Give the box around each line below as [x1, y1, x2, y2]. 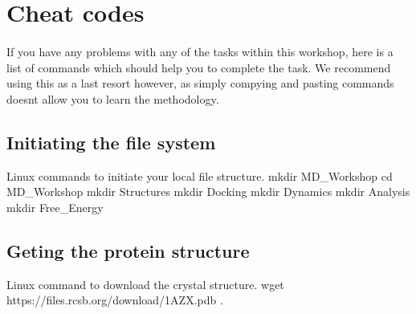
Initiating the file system [6, 129, 216, 154]
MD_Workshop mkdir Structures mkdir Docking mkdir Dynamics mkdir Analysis [6, 183, 410, 200]
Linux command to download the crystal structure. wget [6, 275, 284, 292]
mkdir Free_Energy [6, 198, 104, 215]
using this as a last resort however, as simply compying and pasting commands [6, 75, 394, 92]
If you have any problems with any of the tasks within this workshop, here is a [6, 43, 394, 59]
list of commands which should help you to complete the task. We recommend [6, 59, 391, 75]
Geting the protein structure [6, 238, 250, 263]
